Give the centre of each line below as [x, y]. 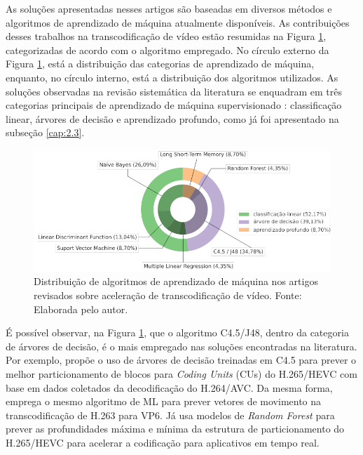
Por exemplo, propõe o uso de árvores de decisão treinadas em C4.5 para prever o [181, 360]
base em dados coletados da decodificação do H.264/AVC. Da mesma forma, [169, 387]
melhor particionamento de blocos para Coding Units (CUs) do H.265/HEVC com [181, 373]
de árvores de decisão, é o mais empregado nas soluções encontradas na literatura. [181, 346]
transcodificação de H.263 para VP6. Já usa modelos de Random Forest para [170, 415]
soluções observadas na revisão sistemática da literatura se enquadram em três [174, 91]
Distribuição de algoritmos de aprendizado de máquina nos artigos [176, 281]
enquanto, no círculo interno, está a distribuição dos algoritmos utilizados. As [172, 77]
